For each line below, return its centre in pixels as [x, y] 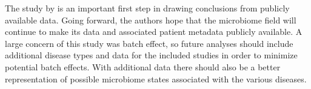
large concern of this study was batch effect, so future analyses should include [149, 43]
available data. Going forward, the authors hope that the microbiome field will [151, 20]
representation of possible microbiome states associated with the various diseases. [156, 78]
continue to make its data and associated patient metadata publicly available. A [154, 32]
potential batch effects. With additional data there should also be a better [143, 66]
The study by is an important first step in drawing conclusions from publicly [147, 8]
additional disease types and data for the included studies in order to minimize [151, 55]
